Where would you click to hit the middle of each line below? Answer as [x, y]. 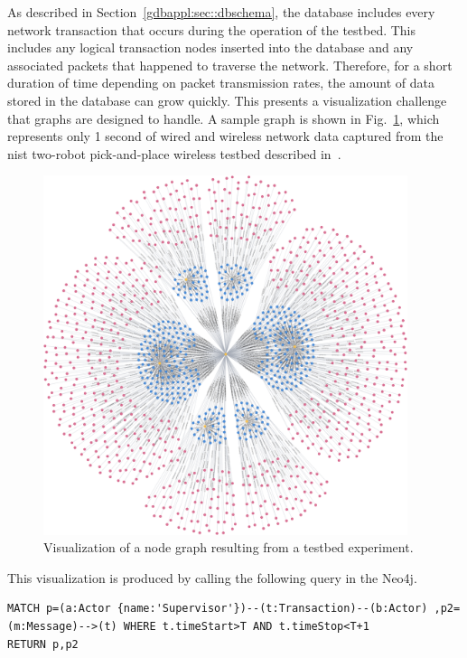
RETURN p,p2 [43, 644]
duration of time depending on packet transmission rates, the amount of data [221, 83]
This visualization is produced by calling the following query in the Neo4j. [212, 577]
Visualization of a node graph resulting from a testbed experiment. [229, 547]
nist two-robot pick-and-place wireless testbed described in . [174, 153]
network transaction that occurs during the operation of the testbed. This [212, 29]
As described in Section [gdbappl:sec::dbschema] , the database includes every [221, 12]
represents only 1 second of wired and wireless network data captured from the [225, 136]
